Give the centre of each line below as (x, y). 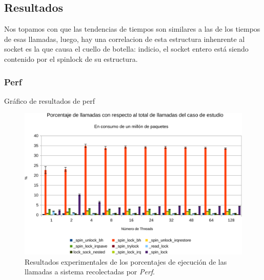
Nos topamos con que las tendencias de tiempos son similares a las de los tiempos (132, 29)
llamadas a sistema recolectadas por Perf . (90, 272)
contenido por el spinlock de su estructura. (71, 59)
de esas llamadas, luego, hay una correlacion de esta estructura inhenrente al (125, 39)
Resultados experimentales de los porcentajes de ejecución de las (126, 261)
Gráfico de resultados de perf (49, 100)
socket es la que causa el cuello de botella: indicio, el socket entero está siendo (126, 49)
